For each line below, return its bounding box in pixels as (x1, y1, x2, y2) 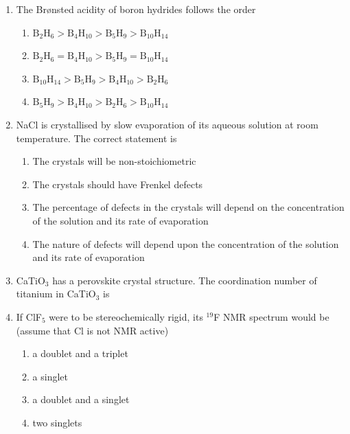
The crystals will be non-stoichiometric (32, 154, 196, 168)
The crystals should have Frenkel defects (32, 176, 203, 191)
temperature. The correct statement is (16, 130, 177, 145)
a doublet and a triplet (32, 346, 128, 361)
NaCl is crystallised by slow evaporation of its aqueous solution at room (16, 117, 318, 131)
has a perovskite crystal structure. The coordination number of (52, 273, 317, 287)
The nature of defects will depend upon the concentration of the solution (32, 236, 339, 251)
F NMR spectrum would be (213, 309, 329, 323)
